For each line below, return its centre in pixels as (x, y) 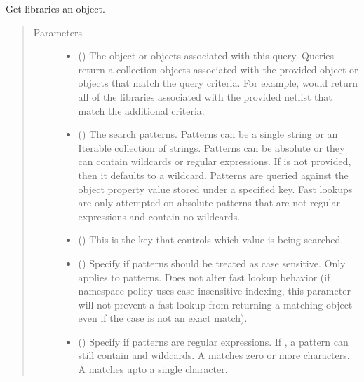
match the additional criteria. (141, 110)
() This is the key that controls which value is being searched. (211, 240)
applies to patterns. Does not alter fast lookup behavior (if (204, 277)
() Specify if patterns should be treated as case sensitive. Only (212, 263)
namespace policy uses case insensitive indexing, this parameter (214, 291)
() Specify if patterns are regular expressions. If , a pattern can (213, 341)
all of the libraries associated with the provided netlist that (205, 96)
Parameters (58, 32)
